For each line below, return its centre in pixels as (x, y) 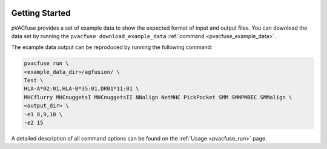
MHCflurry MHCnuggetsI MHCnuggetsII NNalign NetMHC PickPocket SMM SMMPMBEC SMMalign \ (158, 97)
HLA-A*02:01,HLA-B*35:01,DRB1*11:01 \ (81, 89)
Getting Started (41, 13)
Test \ (34, 81)
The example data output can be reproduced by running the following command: (112, 47)
